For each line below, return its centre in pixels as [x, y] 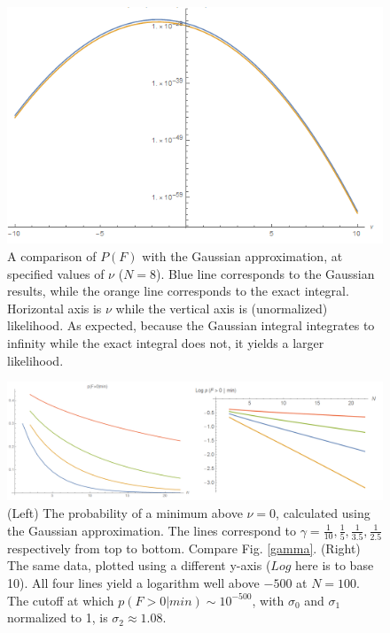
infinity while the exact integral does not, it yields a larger [166, 343]
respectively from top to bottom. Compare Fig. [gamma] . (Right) [184, 548]
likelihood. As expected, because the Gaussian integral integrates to [191, 325]
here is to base [335, 565]
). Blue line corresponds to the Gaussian [265, 273]
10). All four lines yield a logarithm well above [133, 583]
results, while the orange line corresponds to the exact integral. [178, 291]
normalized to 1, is [58, 618]
